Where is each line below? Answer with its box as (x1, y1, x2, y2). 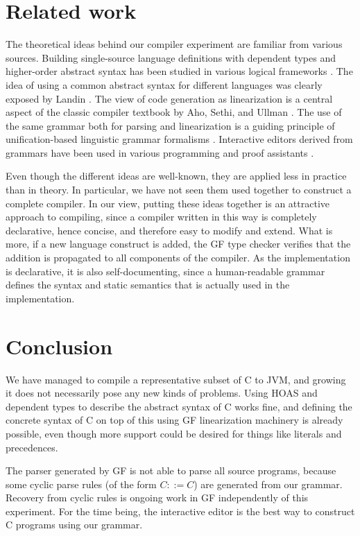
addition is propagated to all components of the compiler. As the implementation (6, 250, 350, 265)
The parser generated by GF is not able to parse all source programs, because (6, 463, 336, 478)
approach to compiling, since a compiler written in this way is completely (6, 209, 317, 224)
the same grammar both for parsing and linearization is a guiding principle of (6, 118, 335, 132)
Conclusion (6, 331, 113, 360)
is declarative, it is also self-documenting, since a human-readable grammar (6, 263, 325, 278)
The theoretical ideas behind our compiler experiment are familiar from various (6, 37, 343, 51)
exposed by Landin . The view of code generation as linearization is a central (6, 91, 333, 105)
